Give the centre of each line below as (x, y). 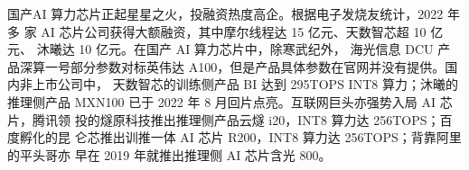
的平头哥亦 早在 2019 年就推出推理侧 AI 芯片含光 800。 (169, 154)
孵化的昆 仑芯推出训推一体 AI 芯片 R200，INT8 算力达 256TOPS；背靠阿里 (240, 137)
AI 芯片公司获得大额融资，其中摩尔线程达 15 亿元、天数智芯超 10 (234, 31)
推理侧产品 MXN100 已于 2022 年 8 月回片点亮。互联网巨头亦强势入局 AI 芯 (230, 101)
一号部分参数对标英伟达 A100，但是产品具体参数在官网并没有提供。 (245, 66)
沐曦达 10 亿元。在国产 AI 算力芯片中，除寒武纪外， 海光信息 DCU (235, 49)
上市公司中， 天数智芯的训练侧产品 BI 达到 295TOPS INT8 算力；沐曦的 (245, 84)
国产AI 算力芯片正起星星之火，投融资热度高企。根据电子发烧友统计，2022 (225, 13)
